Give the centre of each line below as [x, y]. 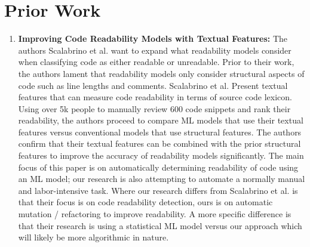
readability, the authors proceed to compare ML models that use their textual [161, 120]
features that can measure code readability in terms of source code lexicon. [155, 97]
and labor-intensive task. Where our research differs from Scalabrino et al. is [158, 190]
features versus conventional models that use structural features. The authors [160, 132]
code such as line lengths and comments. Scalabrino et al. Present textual [153, 85]
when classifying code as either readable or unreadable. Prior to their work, [156, 62]
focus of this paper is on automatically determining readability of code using [158, 167]
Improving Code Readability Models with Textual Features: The [153, 38]
